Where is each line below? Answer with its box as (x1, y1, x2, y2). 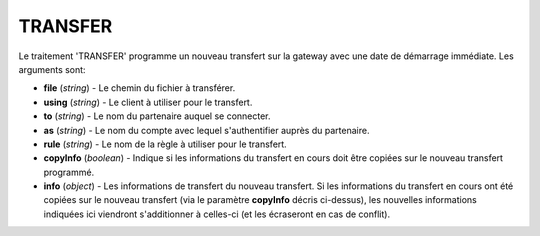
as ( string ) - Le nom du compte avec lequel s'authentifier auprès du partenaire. (43, 124, 370, 136)
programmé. (43, 166, 95, 178)
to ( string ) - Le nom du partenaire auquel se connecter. (43, 110, 271, 122)
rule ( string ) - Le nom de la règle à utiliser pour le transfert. (43, 138, 287, 150)
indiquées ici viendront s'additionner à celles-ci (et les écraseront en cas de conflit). (43, 208, 390, 220)
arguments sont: (18, 63, 86, 75)
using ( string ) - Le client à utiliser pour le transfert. (43, 96, 253, 108)
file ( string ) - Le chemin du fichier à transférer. (43, 82, 236, 94)
